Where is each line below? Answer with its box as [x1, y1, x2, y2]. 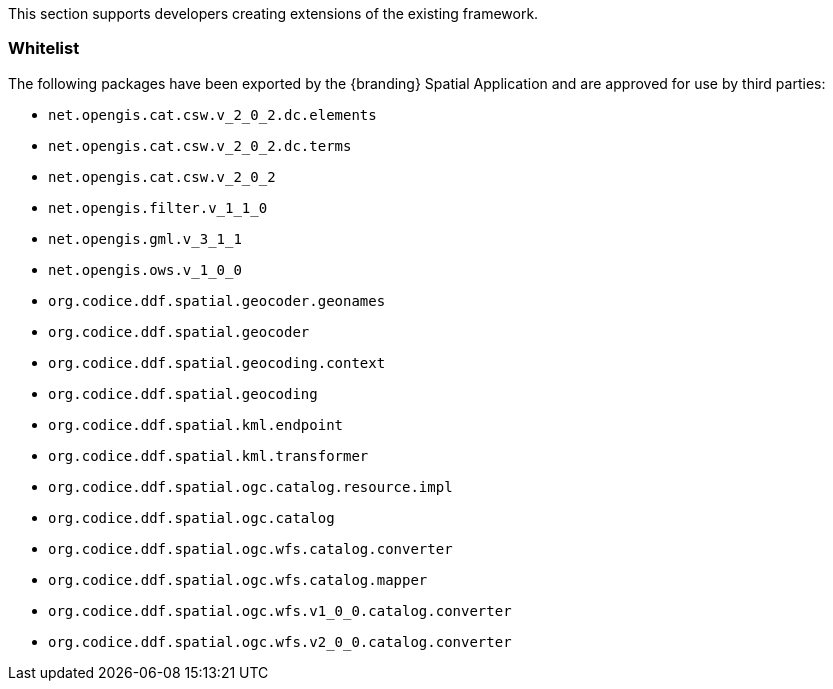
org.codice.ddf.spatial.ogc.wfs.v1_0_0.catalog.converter [48, 602, 512, 619]
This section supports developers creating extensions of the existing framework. [8, 5, 539, 22]
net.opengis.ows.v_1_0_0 [48, 261, 242, 278]
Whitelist [8, 38, 80, 59]
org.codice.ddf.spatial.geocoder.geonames [48, 292, 386, 309]
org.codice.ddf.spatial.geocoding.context [48, 354, 386, 371]
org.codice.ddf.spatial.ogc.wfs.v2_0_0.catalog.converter [48, 633, 512, 650]
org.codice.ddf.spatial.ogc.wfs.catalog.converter [48, 540, 453, 557]
